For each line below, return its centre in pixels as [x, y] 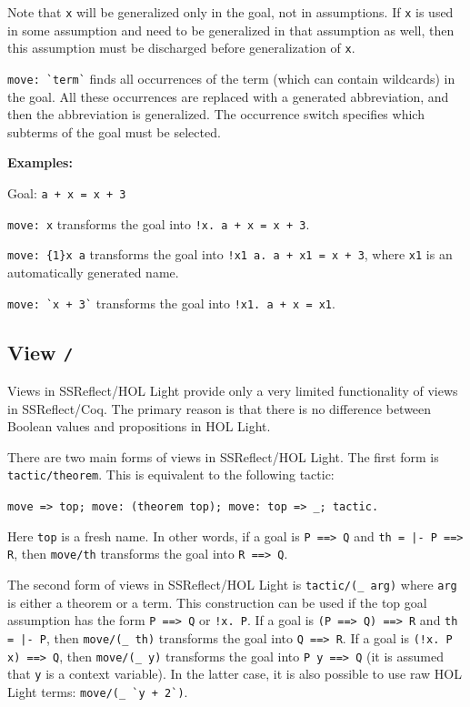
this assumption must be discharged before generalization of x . [181, 48]
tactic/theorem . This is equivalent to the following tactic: [171, 475]
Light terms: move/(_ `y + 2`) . [98, 691]
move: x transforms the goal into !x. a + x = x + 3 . [159, 223]
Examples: [40, 162]
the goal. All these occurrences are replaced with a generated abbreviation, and [228, 96]
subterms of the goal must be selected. [114, 131]
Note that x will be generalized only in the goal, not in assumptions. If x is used [230, 12]
